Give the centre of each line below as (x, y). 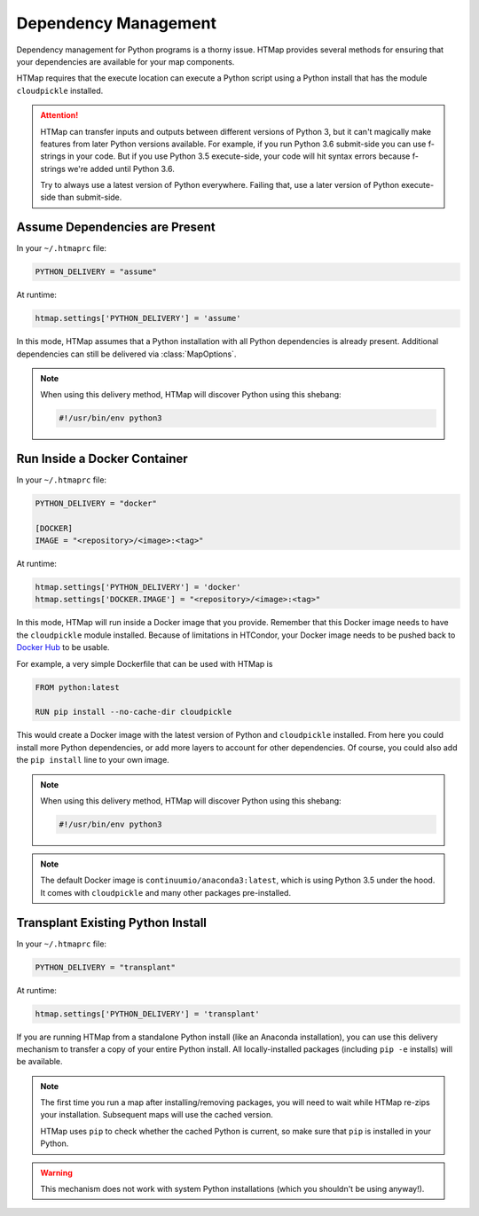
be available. (39, 1062)
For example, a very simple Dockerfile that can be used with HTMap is (145, 663)
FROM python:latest (77, 687)
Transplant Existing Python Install (112, 922)
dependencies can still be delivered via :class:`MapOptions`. (126, 354)
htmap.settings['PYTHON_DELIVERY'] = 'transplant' (148, 1014)
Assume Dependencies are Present (116, 228)
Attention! (59, 115)
